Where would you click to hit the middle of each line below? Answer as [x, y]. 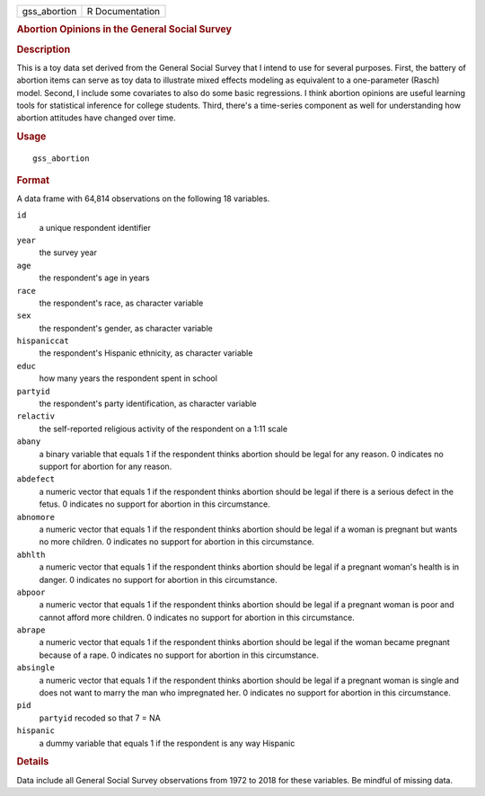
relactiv [36, 416]
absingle [36, 668]
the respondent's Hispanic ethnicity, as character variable [146, 353]
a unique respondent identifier [95, 227]
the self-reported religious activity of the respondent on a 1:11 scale [163, 429]
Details [33, 762]
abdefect [36, 479]
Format [33, 180]
